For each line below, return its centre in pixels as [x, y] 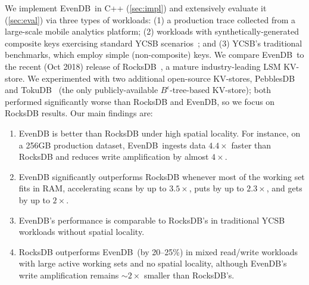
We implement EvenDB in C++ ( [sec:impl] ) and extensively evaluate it [136, 8]
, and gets [284, 188]
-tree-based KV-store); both [220, 90]
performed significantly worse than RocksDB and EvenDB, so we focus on [140, 101]
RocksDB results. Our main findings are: [79, 113]
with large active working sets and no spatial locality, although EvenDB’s [153, 263]
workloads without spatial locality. [82, 232]
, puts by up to [216, 188]
